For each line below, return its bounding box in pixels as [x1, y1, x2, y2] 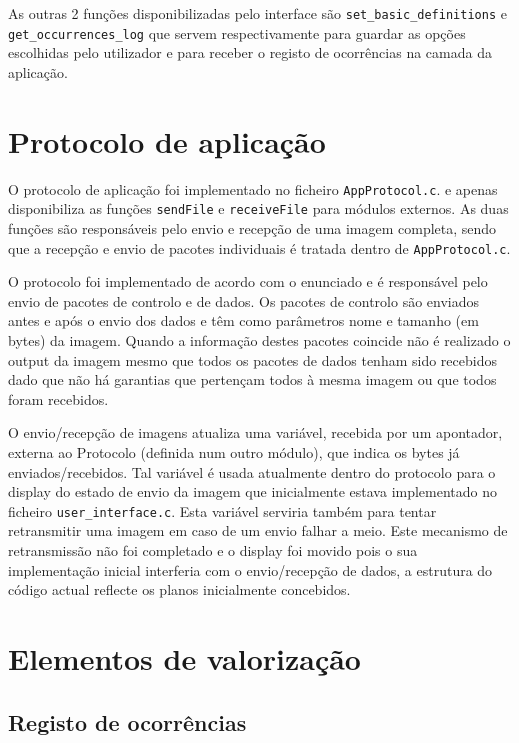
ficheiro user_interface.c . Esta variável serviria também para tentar [8, 500, 437, 521]
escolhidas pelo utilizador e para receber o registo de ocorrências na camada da [8, 42, 492, 63]
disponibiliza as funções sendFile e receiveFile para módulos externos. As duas [8, 198, 509, 219]
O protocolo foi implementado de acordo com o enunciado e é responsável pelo [8, 271, 488, 292]
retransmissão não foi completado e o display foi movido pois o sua [8, 539, 418, 560]
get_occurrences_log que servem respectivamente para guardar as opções [8, 22, 466, 43]
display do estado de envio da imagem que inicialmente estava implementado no [8, 481, 498, 502]
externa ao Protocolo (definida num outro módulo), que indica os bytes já [8, 441, 460, 462]
